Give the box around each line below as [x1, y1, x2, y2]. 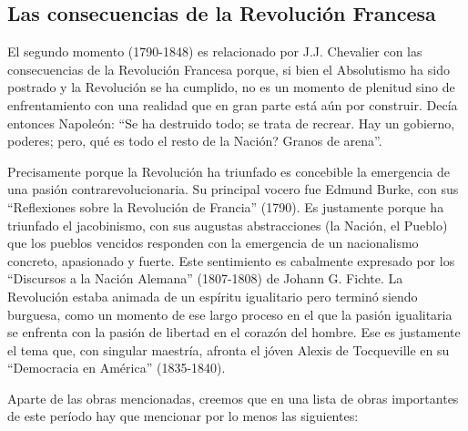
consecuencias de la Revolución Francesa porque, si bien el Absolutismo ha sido [7, 59, 450, 78]
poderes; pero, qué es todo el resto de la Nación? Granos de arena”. [7, 131, 382, 150]
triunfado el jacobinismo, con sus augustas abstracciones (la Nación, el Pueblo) [7, 215, 448, 234]
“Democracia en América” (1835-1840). [7, 358, 226, 377]
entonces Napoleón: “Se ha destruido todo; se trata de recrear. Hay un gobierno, [7, 113, 455, 132]
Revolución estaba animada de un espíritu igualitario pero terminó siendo [7, 286, 418, 305]
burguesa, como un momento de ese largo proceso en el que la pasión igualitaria [7, 304, 453, 323]
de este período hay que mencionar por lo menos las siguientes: [7, 406, 359, 426]
